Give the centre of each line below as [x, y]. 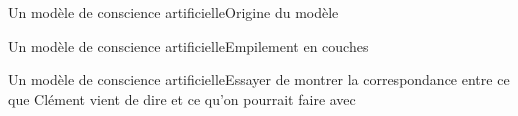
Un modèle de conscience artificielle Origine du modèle [173, 12]
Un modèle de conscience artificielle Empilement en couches [188, 45]
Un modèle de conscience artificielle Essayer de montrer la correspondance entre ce [259, 79]
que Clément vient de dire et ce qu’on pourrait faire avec [182, 98]
